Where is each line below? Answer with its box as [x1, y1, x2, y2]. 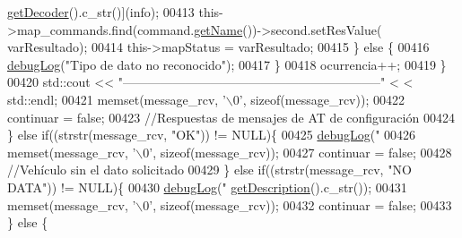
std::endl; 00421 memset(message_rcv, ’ [7, 89, 226, 108]
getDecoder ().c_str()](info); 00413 [7, 3, 195, 21]
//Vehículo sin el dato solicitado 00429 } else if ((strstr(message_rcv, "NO [7, 160, 412, 179]
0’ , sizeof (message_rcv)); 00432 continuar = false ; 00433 [143, 195, 452, 214]
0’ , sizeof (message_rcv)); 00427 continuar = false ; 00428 [143, 142, 452, 161]
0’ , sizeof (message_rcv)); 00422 [232, 89, 405, 108]
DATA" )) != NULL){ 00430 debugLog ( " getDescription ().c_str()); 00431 [7, 177, 407, 196]
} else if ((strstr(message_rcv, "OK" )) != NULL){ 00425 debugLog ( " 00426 [7, 125, 416, 144]
